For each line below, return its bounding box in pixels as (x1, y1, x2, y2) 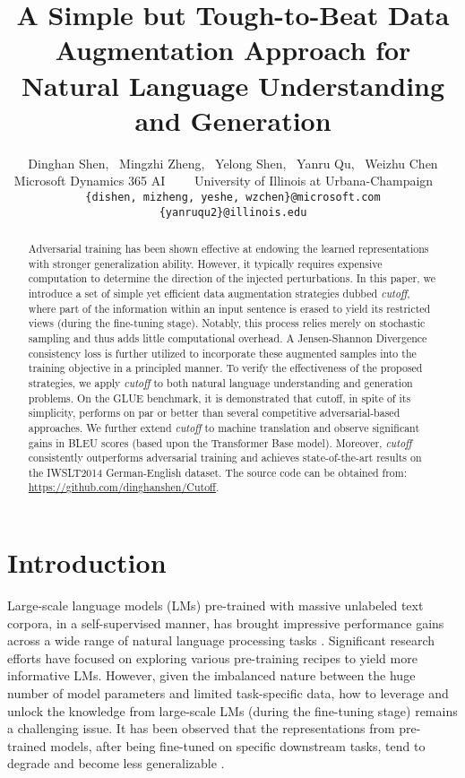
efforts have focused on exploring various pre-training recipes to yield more (7, 648, 418, 667)
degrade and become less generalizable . (7, 754, 225, 773)
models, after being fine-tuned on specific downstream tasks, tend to (50, 736, 426, 755)
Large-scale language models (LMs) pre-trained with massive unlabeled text (7, 596, 424, 615)
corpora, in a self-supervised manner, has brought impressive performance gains (7, 613, 444, 632)
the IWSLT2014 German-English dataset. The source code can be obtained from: (28, 464, 407, 480)
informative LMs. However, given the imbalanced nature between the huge (7, 666, 416, 685)
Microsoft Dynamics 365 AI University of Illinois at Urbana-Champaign (13, 171, 434, 190)
